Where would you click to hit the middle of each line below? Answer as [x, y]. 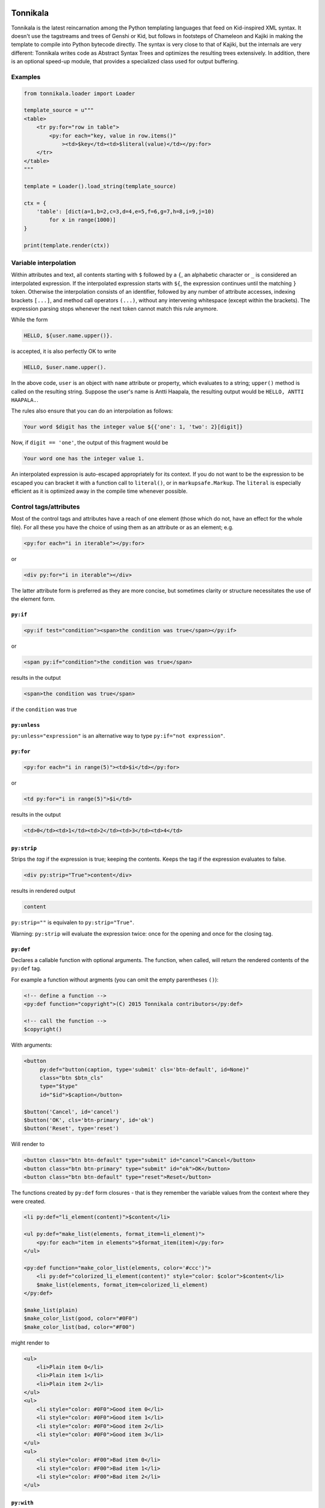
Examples [26, 77]
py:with [23, 1503]
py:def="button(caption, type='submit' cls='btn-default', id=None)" [144, 1069]
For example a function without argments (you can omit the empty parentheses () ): [115, 980]
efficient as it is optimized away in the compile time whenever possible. [99, 491]
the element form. [33, 599]
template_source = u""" [59, 110]
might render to [30, 1343]
